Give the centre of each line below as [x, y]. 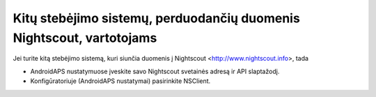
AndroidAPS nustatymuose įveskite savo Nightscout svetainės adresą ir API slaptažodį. [155, 71]
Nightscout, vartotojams [85, 38]
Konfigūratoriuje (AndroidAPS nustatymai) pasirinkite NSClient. [120, 81]
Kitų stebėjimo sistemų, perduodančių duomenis [157, 18]
